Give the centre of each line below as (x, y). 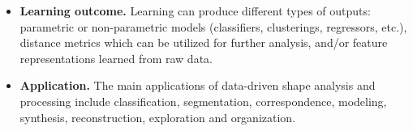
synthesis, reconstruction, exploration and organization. (158, 117)
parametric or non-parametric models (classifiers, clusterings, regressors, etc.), (213, 26)
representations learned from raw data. (116, 58)
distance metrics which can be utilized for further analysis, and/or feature (204, 42)
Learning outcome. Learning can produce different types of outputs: (195, 11)
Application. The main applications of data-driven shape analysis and (198, 85)
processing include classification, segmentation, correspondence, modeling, (203, 101)
